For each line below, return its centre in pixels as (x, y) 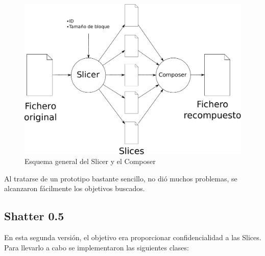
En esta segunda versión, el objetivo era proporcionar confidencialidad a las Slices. (133, 237)
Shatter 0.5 (34, 216)
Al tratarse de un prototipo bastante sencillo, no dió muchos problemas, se (121, 178)
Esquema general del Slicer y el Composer (90, 161)
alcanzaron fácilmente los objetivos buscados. (75, 188)
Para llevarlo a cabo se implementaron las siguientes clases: (97, 247)
